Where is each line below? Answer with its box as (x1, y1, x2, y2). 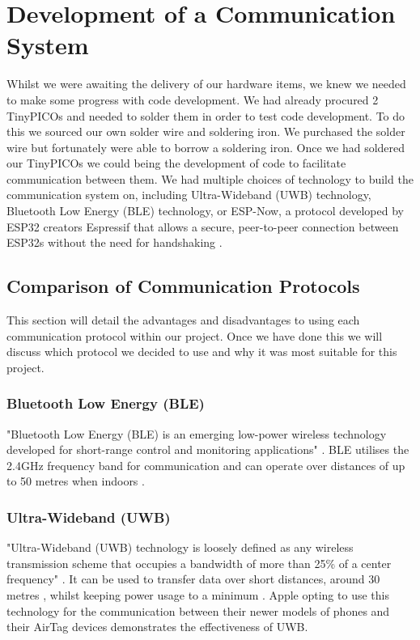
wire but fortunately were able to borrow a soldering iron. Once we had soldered (6, 138, 405, 155)
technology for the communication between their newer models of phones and (6, 602, 390, 619)
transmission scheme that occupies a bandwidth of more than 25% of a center (6, 554, 392, 571)
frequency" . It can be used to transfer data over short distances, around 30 (6, 570, 380, 587)
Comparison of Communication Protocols (6, 273, 360, 299)
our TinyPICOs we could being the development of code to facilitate (6, 155, 346, 172)
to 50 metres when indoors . (6, 473, 145, 490)
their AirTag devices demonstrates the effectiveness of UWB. (6, 618, 308, 635)
